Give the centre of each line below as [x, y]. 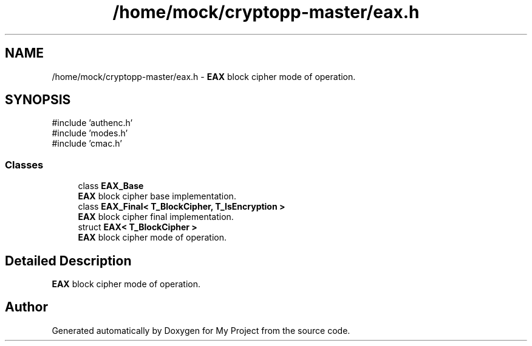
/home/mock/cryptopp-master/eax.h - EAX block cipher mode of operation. [204, 76]
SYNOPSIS [38, 100]
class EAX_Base [111, 186]
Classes [24, 165]
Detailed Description [68, 261]
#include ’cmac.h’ [87, 144]
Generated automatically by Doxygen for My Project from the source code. [201, 330]
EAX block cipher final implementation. [156, 217]
